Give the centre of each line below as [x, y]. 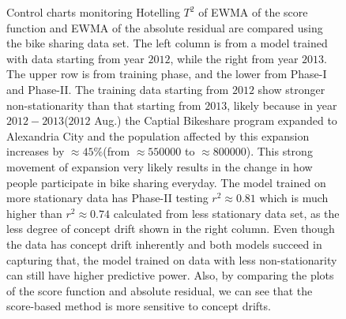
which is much [294, 198]
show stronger [291, 89]
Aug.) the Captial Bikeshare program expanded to [216, 120]
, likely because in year [282, 105]
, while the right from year [234, 58]
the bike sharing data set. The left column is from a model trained [167, 43]
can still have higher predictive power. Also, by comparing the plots [170, 275]
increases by [36, 151]
